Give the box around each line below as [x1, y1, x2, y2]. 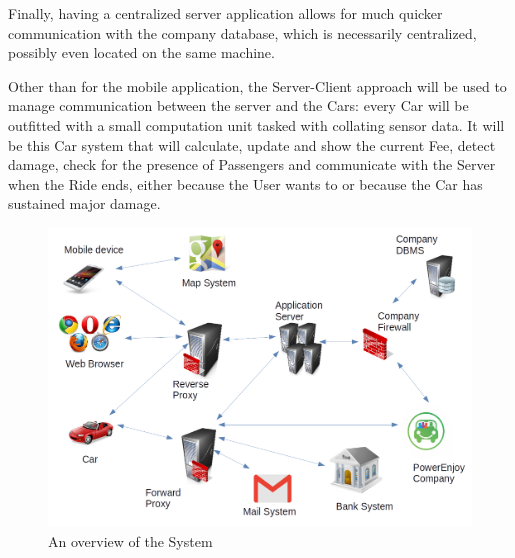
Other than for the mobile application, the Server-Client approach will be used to [8, 75, 507, 96]
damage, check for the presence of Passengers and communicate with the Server [8, 154, 496, 175]
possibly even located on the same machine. [8, 42, 275, 63]
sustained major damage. [8, 193, 161, 214]
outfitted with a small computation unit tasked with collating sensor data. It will [8, 114, 505, 135]
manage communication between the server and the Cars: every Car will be [8, 95, 469, 116]
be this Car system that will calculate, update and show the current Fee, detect [8, 134, 496, 155]
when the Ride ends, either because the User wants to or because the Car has [8, 173, 483, 194]
